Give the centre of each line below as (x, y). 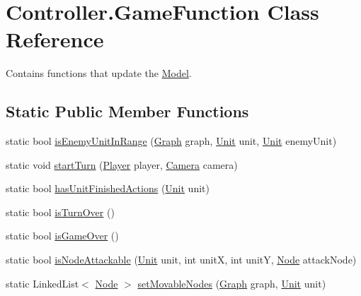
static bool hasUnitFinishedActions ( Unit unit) (108, 188)
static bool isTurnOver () (60, 212)
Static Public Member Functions (127, 111)
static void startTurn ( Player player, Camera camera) (122, 164)
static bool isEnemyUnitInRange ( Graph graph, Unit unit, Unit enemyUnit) (171, 141)
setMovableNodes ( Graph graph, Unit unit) (232, 283)
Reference (55, 39)
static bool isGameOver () (62, 236)
